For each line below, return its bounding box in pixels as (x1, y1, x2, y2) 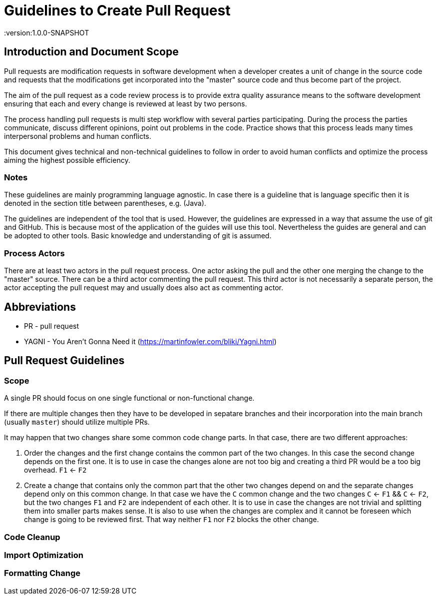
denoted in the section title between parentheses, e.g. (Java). (4, 199, 206, 208)
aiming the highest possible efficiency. (4, 155, 130, 164)
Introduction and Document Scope (4, 45, 179, 58)
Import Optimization (4, 550, 83, 560)
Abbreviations (4, 300, 76, 313)
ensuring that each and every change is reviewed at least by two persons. (4, 99, 247, 108)
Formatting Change (4, 568, 81, 579)
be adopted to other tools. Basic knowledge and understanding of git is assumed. (4, 231, 272, 240)
